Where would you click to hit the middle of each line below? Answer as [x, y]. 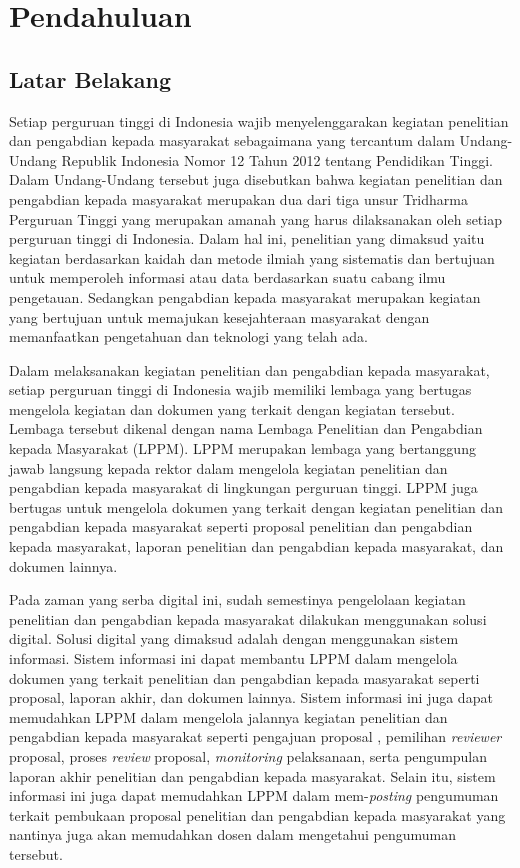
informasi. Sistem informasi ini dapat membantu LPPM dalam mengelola [233, 658]
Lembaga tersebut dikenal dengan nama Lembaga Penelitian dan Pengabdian [246, 428]
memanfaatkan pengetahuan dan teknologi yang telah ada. [188, 336]
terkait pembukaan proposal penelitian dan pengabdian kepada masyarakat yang [257, 814]
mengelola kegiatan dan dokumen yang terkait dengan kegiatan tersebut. [232, 408]
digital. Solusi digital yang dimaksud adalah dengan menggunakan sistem [234, 638]
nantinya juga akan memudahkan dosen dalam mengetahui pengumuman [232, 834]
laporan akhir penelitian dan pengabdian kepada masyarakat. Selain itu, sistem [252, 775]
